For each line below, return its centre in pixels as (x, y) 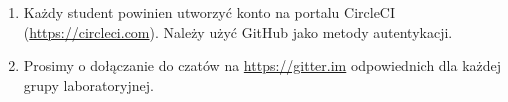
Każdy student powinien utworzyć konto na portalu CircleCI (209, 12)
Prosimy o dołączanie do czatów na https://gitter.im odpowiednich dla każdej (262, 65)
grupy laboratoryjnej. (88, 84)
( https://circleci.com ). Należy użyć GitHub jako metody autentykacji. (238, 31)
